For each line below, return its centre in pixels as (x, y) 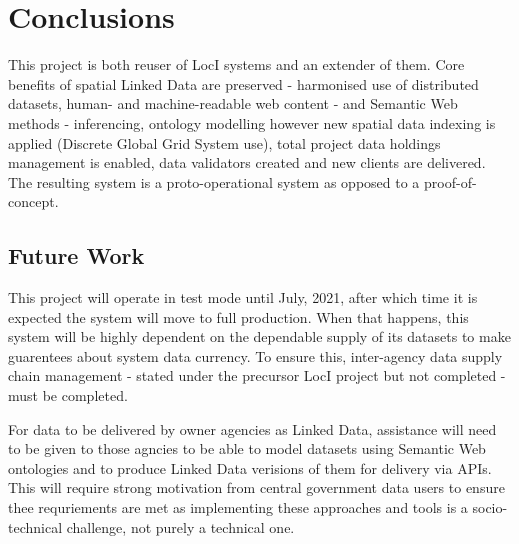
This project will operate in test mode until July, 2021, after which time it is (243, 297)
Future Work (76, 255)
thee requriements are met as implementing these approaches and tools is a (238, 507)
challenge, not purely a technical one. (180, 526)
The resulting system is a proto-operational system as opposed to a (214, 181)
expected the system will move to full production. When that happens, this (238, 316)
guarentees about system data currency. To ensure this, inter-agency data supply (255, 355)
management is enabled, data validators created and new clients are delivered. (247, 162)
